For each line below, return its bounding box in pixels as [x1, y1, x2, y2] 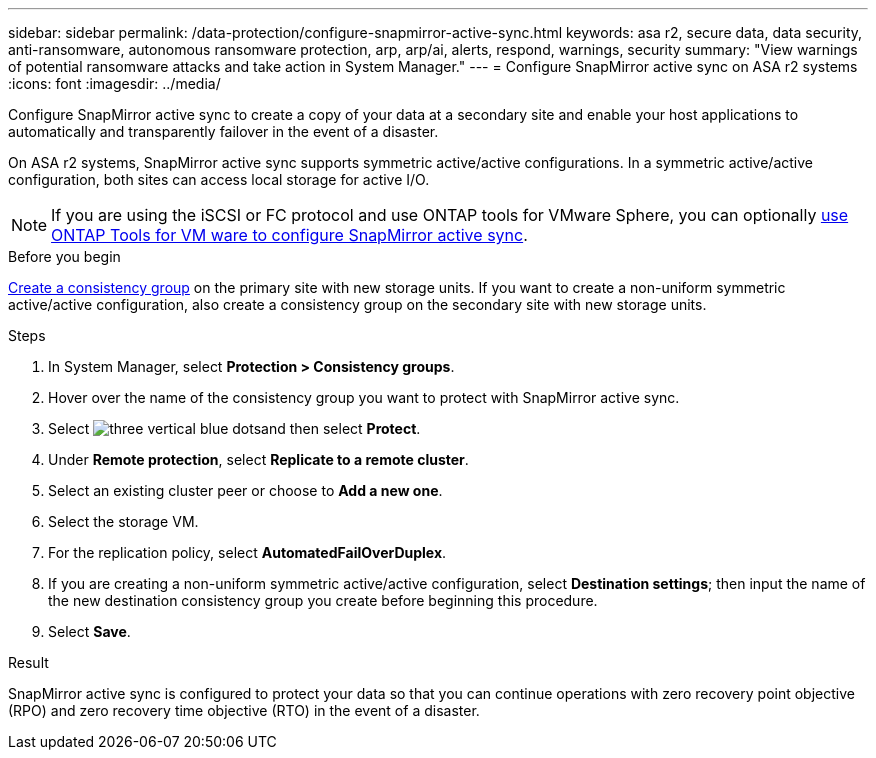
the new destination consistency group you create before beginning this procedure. [48, 592, 598, 609]
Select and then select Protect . [48, 420, 421, 437]
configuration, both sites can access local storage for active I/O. [8, 171, 430, 188]
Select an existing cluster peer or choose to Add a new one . [48, 482, 443, 499]
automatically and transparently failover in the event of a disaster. [8, 123, 439, 140]
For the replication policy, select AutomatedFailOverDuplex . [48, 544, 447, 561]
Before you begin [8, 248, 121, 265]
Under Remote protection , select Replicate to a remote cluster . [48, 451, 469, 468]
